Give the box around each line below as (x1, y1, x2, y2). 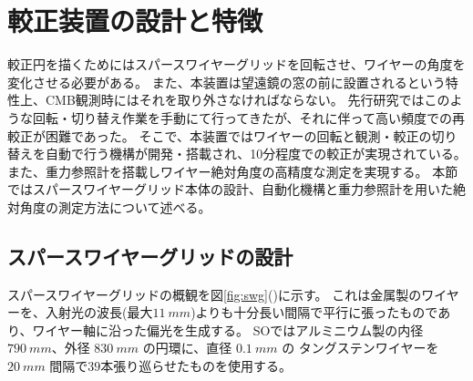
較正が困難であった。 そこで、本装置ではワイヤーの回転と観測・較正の (7, 126, 432, 145)
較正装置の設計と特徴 (7, 2, 263, 39)
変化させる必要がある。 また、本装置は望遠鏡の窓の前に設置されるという (7, 72, 446, 91)
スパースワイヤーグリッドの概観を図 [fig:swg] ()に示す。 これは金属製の (7, 284, 422, 304)
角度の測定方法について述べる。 (19, 197, 211, 216)
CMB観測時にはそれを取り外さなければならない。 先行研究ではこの (45, 90, 450, 109)
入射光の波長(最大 (45, 303, 153, 322)
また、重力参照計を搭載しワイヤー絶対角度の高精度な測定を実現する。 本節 (7, 161, 458, 180)
